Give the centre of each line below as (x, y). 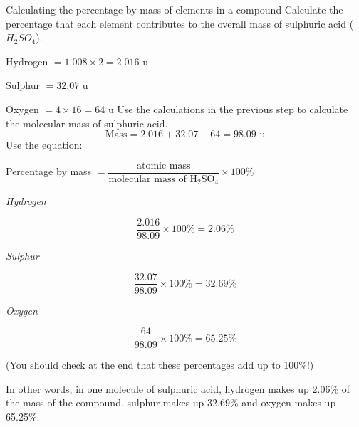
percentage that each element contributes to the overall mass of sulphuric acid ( (180, 23)
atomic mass (163, 165)
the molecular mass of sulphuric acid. (87, 123)
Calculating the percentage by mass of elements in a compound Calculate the (175, 9)
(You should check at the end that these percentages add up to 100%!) (160, 365)
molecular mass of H (153, 179)
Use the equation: (44, 145)
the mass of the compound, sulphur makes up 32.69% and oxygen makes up (171, 402)
